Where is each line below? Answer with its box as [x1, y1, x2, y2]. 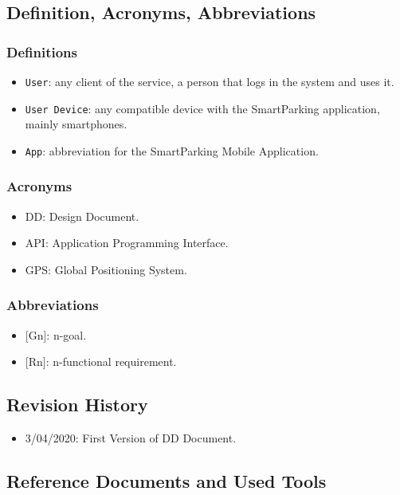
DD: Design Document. [25, 207, 139, 224]
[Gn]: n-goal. [25, 326, 87, 343]
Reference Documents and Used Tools [6, 469, 327, 493]
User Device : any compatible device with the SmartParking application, [25, 100, 380, 116]
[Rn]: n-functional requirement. [25, 353, 177, 370]
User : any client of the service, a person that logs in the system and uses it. [25, 73, 394, 89]
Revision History [6, 392, 148, 417]
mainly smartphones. [25, 116, 127, 132]
